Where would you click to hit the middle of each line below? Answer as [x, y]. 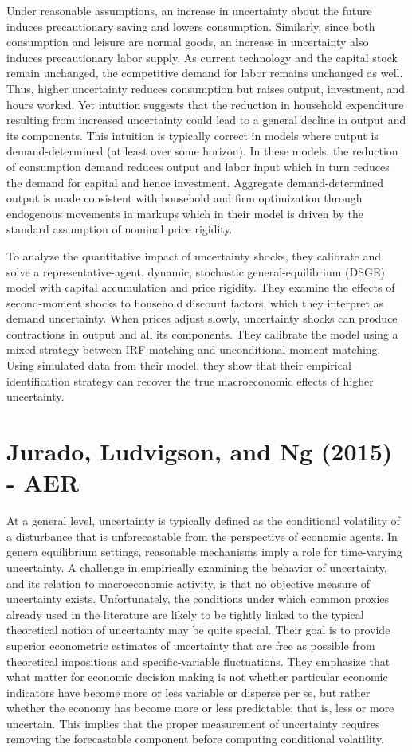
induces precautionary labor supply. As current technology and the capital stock [202, 57]
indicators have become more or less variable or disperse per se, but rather [188, 692]
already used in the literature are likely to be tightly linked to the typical [185, 614]
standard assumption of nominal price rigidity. [120, 229]
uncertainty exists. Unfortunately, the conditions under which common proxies [198, 599]
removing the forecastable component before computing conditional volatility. [195, 739]
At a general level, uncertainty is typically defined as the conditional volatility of [203, 521]
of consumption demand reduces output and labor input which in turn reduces [198, 166]
